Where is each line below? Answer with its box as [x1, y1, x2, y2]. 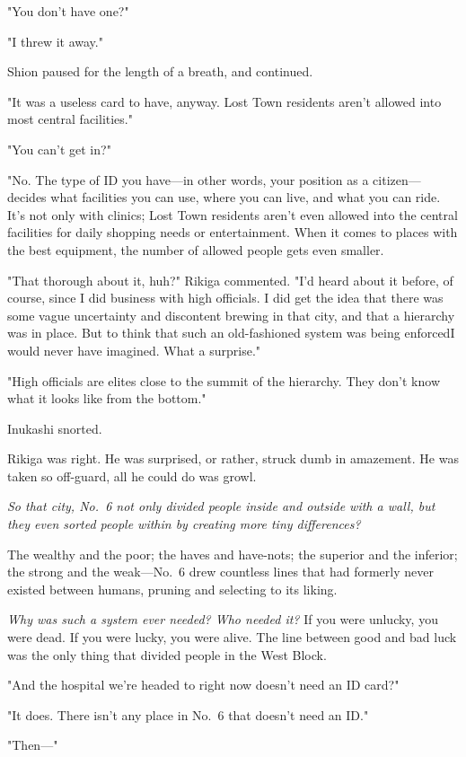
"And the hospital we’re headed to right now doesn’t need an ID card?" [7, 675, 400, 694]
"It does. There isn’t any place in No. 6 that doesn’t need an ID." [7, 705, 369, 724]
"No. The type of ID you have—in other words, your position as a [7, 170, 369, 189]
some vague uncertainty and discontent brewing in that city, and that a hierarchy [7, 305, 455, 324]
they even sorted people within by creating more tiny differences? [7, 515, 361, 533]
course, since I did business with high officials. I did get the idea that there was [7, 288, 444, 307]
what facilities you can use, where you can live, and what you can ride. [50, 188, 441, 207]
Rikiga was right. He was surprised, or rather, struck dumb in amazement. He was [7, 449, 459, 468]
